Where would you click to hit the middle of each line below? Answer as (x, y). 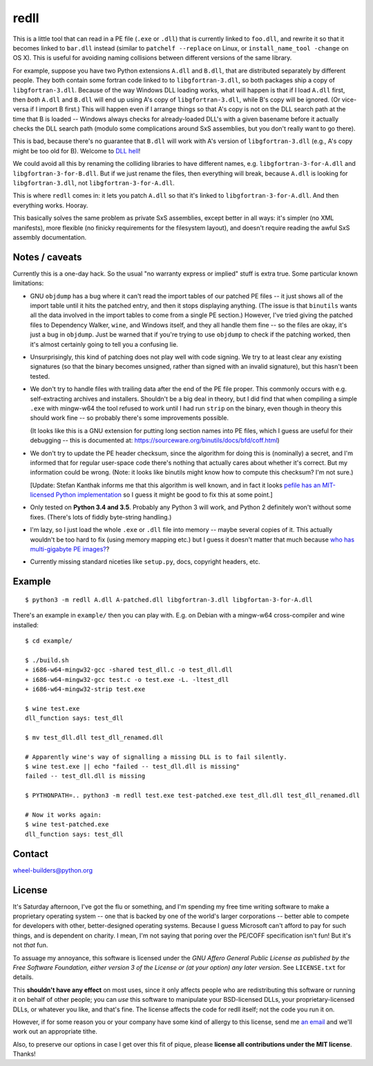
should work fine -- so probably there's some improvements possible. (130, 418)
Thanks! (24, 1054)
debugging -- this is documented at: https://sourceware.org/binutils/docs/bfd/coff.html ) (155, 440)
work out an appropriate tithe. (55, 1031)
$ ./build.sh (47, 660)
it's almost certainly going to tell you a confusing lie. (104, 344)
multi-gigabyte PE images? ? (70, 549)
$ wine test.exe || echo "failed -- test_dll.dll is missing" (133, 767)
